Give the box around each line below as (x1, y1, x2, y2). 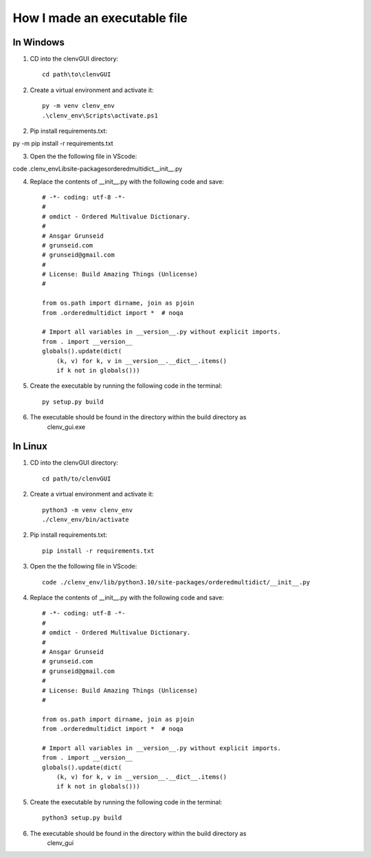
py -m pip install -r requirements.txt (12, 140, 113, 148)
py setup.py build (42, 397, 104, 406)
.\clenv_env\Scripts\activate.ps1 (42, 111, 158, 120)
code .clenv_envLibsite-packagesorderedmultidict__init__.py (12, 165, 183, 173)
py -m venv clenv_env (42, 102, 115, 110)
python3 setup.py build (42, 814, 122, 822)
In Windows (12, 36, 65, 48)
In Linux (12, 441, 47, 452)
